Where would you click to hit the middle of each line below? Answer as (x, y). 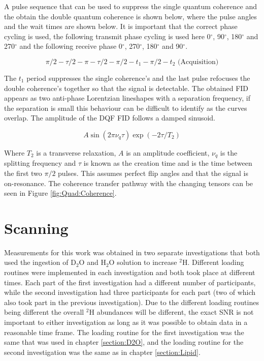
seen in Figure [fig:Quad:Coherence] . (60, 193)
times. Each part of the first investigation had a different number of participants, (130, 282)
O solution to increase (143, 262)
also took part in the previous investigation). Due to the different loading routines (131, 302)
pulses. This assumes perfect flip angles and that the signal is (153, 173)
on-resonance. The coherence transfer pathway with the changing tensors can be (129, 183)
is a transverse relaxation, (76, 152)
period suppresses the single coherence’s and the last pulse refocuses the (138, 78)
